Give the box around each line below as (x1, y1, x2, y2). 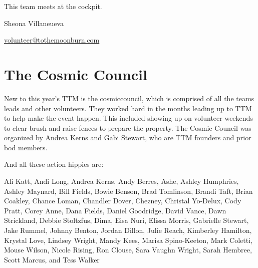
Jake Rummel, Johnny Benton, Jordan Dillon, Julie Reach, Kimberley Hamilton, (4, 225, 252, 235)
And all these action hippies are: (4, 159, 104, 169)
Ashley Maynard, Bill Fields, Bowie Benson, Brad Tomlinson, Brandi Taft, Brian (4, 185, 253, 196)
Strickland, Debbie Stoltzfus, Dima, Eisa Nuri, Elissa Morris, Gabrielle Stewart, (4, 215, 249, 225)
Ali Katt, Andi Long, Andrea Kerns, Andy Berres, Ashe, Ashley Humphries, (4, 176, 239, 186)
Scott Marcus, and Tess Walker (4, 254, 100, 264)
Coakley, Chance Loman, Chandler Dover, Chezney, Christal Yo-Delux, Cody (4, 195, 241, 206)
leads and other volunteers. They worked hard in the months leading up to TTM (4, 103, 252, 113)
